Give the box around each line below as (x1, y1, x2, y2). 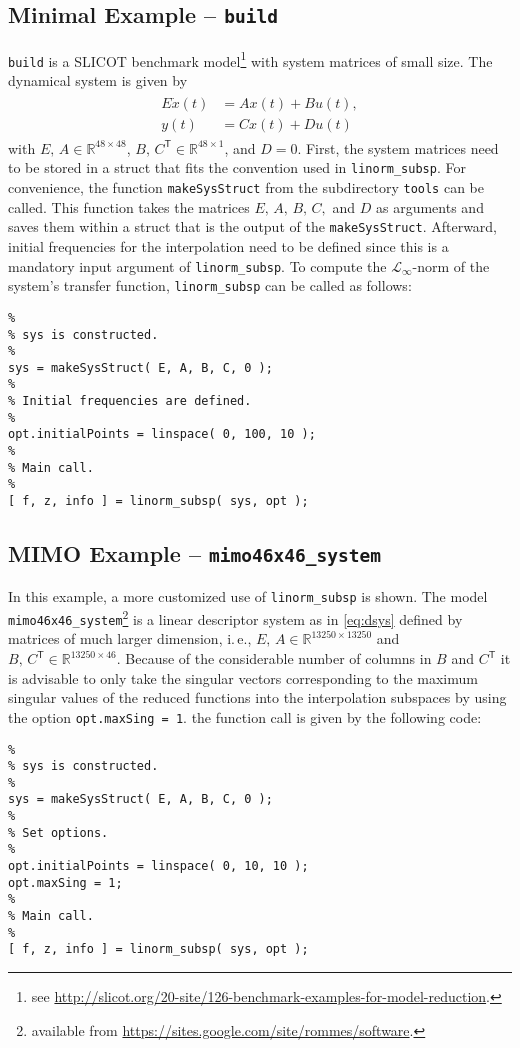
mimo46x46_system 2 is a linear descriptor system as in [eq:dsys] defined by (8, 606, 463, 629)
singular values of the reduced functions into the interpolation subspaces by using (8, 687, 507, 708)
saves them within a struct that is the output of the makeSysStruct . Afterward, (8, 216, 498, 237)
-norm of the (412, 255, 490, 276)
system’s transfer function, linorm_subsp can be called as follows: (8, 275, 412, 296)
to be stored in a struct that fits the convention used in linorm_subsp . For (8, 157, 466, 178)
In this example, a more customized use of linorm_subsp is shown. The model (8, 585, 488, 606)
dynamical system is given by (8, 70, 188, 91)
